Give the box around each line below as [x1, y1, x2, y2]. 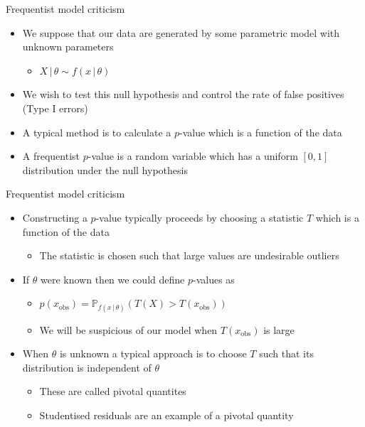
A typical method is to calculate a [22, 124, 171, 139]
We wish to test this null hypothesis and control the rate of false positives [22, 87, 344, 102]
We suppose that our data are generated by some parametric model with [22, 25, 340, 40]
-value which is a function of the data [179, 124, 342, 139]
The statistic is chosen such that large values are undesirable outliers [39, 248, 339, 263]
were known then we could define [41, 271, 185, 286]
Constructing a [22, 210, 88, 225]
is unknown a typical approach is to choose [59, 346, 247, 361]
